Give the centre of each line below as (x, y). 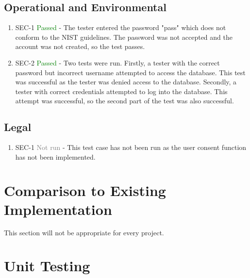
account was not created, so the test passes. (80, 46)
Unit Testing (47, 266)
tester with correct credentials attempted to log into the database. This (121, 91)
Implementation (58, 209)
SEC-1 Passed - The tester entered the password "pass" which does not (121, 27)
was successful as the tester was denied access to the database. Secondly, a (126, 82)
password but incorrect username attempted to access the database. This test (130, 72)
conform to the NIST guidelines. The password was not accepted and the (124, 37)
